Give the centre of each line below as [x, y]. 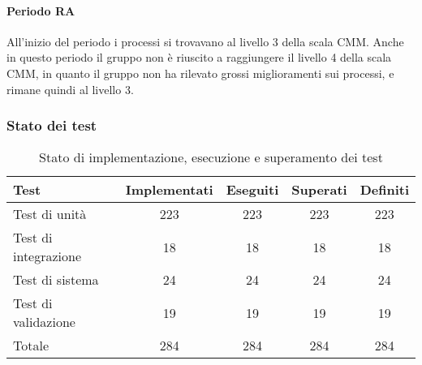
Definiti [384, 190]
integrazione [47, 256]
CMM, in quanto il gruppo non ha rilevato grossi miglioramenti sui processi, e [200, 73]
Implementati [169, 190]
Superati [319, 190]
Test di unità [50, 214]
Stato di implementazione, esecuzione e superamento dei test [211, 157]
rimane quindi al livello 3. [70, 89]
